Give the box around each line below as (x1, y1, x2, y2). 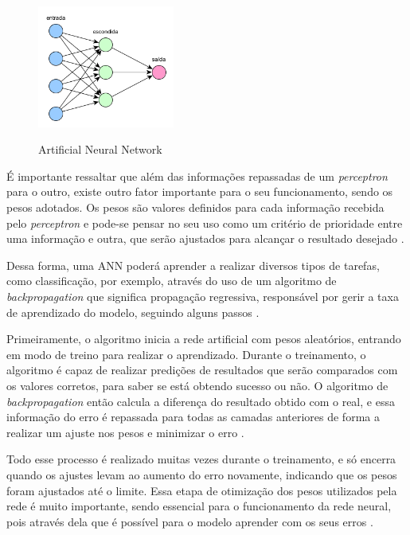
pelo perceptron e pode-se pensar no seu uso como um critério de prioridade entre (6, 214, 403, 231)
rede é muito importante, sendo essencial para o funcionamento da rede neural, (6, 498, 392, 514)
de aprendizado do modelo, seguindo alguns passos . (6, 303, 260, 320)
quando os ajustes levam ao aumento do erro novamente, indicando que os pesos (6, 466, 397, 482)
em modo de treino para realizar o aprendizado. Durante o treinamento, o (6, 346, 366, 362)
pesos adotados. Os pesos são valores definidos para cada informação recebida (6, 199, 385, 216)
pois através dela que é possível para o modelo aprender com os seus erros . (6, 513, 373, 529)
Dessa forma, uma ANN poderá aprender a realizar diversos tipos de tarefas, (6, 256, 380, 273)
